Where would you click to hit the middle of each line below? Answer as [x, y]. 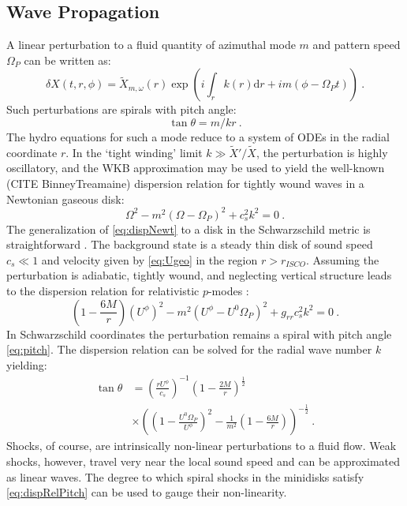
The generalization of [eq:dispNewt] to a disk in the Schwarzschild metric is [189, 229]
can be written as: [67, 60]
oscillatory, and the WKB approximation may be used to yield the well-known [196, 168]
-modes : [228, 291]
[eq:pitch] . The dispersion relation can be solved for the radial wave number [189, 349]
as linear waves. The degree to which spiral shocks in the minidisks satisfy [185, 476]
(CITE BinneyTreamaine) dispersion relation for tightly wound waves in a [185, 183]
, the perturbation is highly [322, 152]
